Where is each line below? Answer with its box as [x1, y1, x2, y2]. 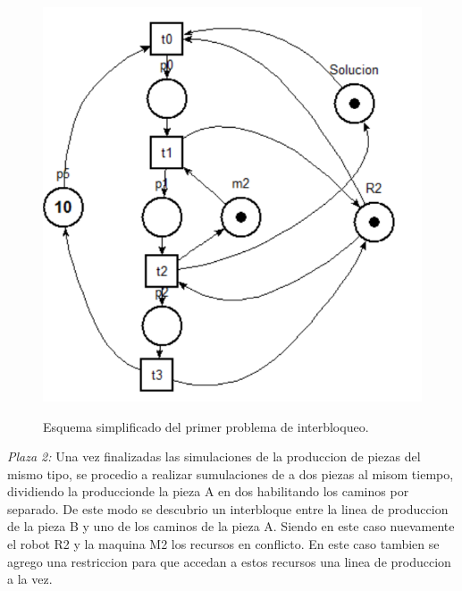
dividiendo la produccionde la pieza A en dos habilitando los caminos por [7, 482, 409, 501]
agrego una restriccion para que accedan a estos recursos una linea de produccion [7, 552, 451, 570]
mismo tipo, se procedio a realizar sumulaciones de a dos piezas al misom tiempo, [7, 464, 454, 483]
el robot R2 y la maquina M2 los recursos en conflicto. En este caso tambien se [7, 535, 440, 553]
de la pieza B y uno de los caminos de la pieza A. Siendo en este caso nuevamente [7, 517, 455, 536]
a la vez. [7, 570, 53, 588]
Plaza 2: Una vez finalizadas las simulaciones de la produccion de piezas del [7, 447, 421, 466]
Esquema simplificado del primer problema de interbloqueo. [43, 417, 369, 435]
